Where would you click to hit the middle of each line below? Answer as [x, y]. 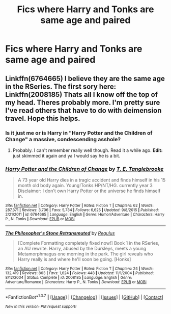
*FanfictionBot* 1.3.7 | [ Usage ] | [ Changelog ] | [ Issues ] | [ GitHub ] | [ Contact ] [84, 297]
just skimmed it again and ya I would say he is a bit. [66, 155]
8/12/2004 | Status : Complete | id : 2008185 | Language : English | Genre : [69, 278]
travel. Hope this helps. [43, 118]
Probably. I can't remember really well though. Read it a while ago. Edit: [88, 150]
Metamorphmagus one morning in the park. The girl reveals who [85, 254]
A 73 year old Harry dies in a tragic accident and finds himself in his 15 [92, 180]
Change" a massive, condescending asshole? [63, 139]
